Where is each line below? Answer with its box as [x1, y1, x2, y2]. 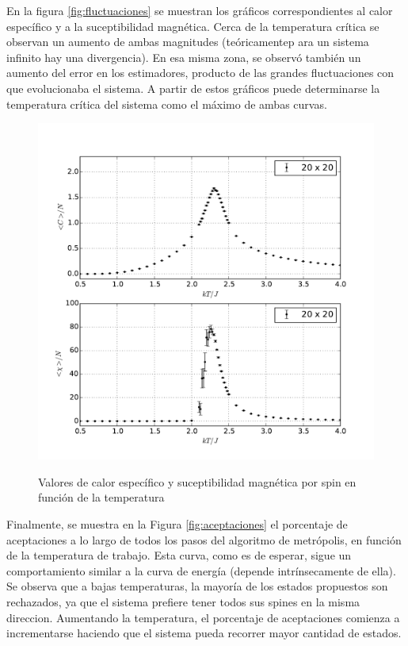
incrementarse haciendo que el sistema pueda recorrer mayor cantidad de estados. [6, 625, 402, 641]
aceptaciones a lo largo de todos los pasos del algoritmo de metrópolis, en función [6, 531, 402, 548]
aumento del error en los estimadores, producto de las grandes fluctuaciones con [6, 64, 395, 81]
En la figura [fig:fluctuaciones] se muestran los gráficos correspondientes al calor [6, 2, 393, 18]
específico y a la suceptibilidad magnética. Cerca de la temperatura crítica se [6, 17, 379, 34]
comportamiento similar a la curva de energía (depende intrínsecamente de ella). [6, 562, 396, 579]
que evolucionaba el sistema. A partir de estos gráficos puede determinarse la [6, 79, 380, 96]
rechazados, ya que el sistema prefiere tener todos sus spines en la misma [6, 593, 360, 609]
